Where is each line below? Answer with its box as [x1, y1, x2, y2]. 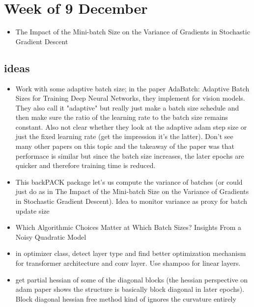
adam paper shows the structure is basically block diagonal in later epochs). [15, 284, 245, 294]
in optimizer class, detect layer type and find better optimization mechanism [15, 248, 246, 258]
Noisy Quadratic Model [15, 231, 86, 242]
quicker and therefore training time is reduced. [15, 160, 156, 170]
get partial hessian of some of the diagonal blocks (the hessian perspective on [15, 274, 248, 284]
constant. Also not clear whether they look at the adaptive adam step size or [15, 121, 247, 132]
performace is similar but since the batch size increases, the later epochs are [15, 150, 244, 161]
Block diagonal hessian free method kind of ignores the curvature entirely [15, 293, 236, 304]
